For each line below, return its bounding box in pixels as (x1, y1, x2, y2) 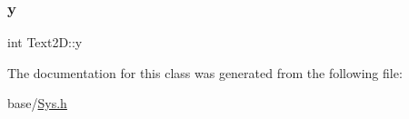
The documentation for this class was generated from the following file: (7, 63, 403, 82)
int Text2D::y (7, 33, 83, 52)
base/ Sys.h (7, 94, 67, 113)
